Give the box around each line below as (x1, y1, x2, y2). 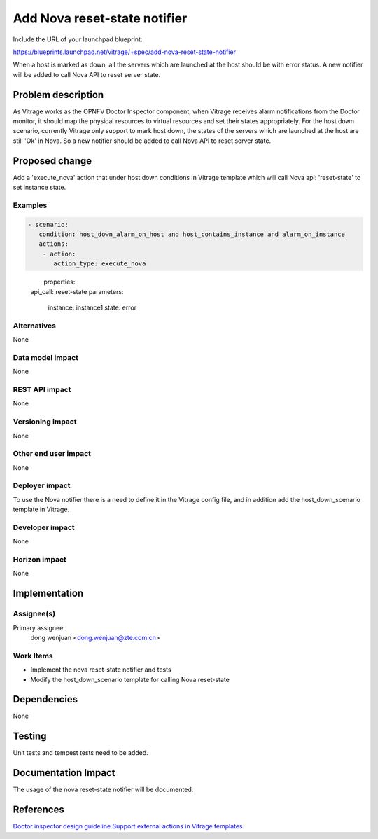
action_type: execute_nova (53, 260, 146, 268)
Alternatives (13, 321, 56, 331)
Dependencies (13, 693, 78, 705)
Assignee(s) (13, 609, 56, 619)
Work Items (13, 651, 53, 660)
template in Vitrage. (13, 505, 70, 514)
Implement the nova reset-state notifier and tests (30, 665, 171, 674)
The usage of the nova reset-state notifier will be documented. (13, 785, 194, 794)
